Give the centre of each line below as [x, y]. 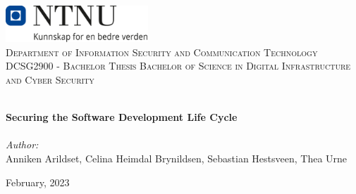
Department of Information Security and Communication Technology [162, 52]
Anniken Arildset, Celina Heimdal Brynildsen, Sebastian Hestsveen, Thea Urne [177, 158]
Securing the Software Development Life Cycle [122, 117]
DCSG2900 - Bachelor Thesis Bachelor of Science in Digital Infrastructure [178, 66]
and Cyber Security [50, 79]
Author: [22, 144]
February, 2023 [38, 182]
